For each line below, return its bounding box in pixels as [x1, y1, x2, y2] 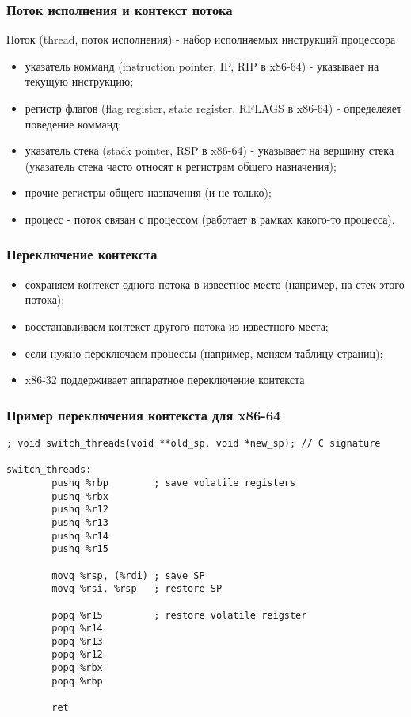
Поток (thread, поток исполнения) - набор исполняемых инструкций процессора [6, 31, 396, 48]
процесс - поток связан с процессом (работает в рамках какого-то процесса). [25, 210, 395, 227]
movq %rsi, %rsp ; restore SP [51, 583, 223, 595]
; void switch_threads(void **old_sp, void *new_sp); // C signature [6, 437, 381, 449]
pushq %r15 [51, 543, 108, 555]
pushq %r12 [51, 504, 108, 516]
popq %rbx [51, 662, 103, 674]
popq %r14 [51, 623, 103, 635]
